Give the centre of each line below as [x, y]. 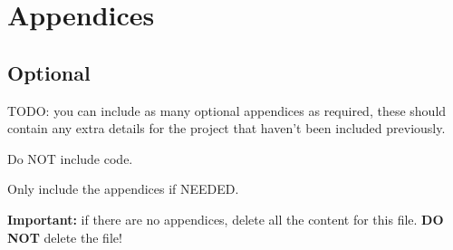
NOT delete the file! [65, 237]
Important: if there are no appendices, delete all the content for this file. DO [226, 219]
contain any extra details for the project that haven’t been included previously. [226, 128]
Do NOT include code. [70, 158]
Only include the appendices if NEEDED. [123, 189]
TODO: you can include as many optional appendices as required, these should [227, 110]
